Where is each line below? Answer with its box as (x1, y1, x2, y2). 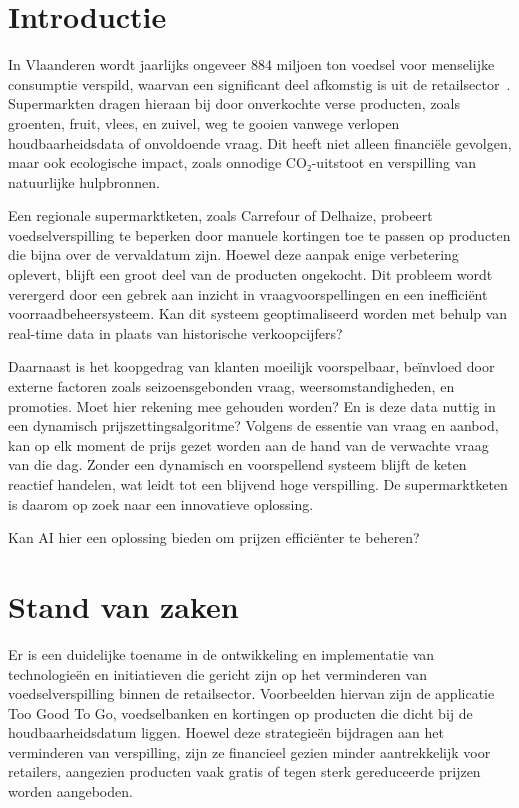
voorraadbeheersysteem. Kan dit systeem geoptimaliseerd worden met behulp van (8, 303, 508, 324)
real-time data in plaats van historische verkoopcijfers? (8, 322, 343, 343)
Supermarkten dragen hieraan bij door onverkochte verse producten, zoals (8, 93, 461, 114)
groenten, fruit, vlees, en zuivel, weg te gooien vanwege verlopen (8, 112, 400, 133)
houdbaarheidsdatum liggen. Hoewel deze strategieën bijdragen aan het (8, 722, 444, 743)
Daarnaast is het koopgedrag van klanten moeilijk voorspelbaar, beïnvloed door (8, 356, 495, 377)
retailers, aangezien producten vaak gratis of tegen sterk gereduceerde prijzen (8, 761, 481, 782)
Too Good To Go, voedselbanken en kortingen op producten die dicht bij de (8, 702, 473, 723)
